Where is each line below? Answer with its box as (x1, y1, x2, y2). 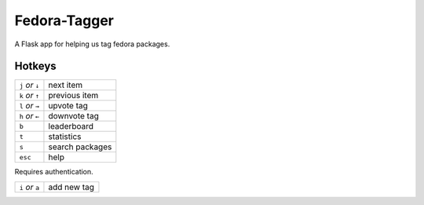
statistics (48, 131, 82, 142)
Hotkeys (14, 60, 57, 73)
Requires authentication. (14, 167, 93, 177)
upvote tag (48, 101, 88, 112)
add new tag (48, 181, 94, 192)
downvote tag (48, 111, 100, 122)
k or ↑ (19, 90, 40, 101)
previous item (48, 90, 99, 101)
